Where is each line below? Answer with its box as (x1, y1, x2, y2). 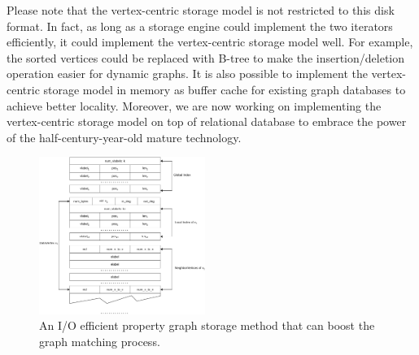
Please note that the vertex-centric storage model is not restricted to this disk (7, 2, 395, 18)
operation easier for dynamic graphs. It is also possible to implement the (7, 65, 368, 82)
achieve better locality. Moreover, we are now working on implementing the (7, 97, 382, 114)
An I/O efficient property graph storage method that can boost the (39, 317, 375, 334)
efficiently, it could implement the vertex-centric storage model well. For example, (7, 33, 413, 50)
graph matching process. (39, 332, 160, 349)
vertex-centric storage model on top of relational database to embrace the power (7, 113, 407, 130)
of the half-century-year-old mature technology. (7, 128, 242, 145)
